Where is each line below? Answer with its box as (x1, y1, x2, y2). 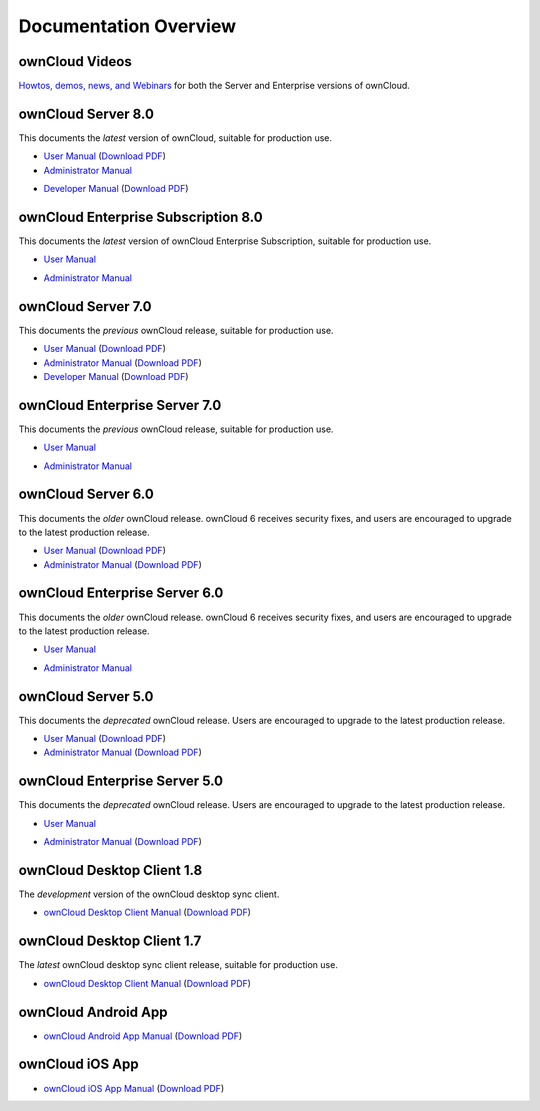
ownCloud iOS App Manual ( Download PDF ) (43, 1082, 225, 1094)
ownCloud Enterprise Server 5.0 (18, 773, 224, 790)
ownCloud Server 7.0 (18, 298, 152, 315)
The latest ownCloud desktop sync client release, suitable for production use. (18, 959, 339, 971)
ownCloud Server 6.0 (18, 486, 154, 503)
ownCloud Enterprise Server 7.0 (18, 396, 222, 414)
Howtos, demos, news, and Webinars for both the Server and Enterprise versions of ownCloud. (18, 80, 410, 92)
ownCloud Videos (18, 53, 132, 70)
